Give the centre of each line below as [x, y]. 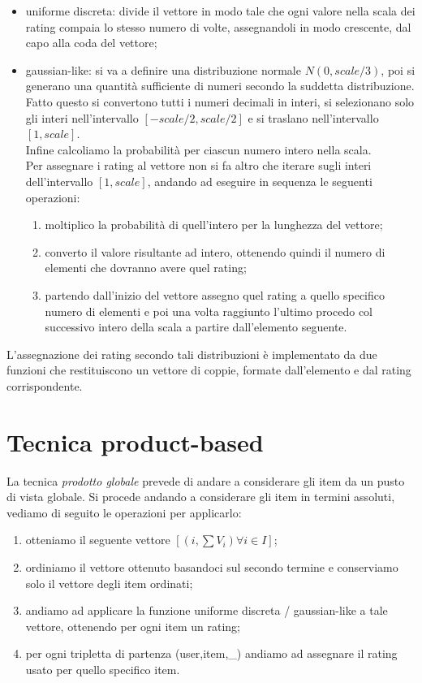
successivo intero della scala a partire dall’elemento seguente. [196, 327]
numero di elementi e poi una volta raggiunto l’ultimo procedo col [209, 311]
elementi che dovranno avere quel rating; [146, 268]
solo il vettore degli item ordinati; [109, 583]
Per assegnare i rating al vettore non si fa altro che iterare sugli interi [198, 165]
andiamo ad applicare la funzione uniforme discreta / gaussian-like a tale [207, 610]
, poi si [398, 69]
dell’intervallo [59, 181]
